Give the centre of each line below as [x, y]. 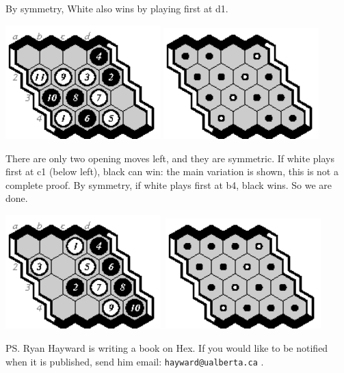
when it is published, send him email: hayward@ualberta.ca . [135, 361]
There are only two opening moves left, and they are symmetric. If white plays [170, 158]
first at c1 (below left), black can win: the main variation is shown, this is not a [172, 171]
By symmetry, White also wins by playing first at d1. [117, 8]
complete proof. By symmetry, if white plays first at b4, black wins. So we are [169, 184]
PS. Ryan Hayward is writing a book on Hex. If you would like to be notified [167, 348]
